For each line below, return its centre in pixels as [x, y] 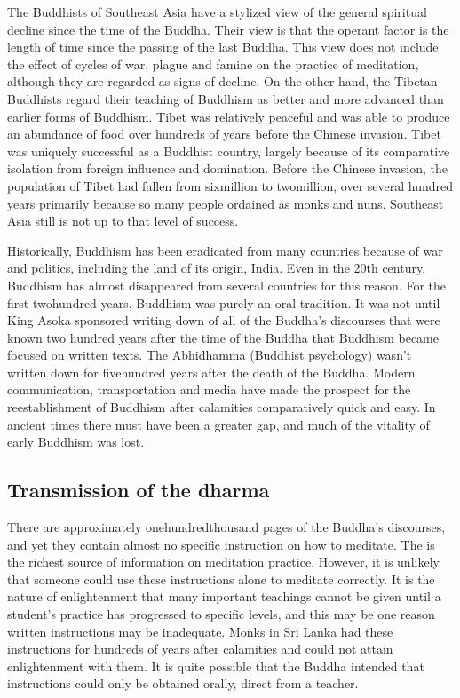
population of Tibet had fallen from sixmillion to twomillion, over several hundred [230, 185]
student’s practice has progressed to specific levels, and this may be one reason [221, 614]
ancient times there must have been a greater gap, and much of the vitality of [218, 424]
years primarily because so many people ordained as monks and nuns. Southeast [226, 203]
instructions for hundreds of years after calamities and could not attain [200, 649]
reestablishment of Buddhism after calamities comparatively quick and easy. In [222, 407]
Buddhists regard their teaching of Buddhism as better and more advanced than [226, 98]
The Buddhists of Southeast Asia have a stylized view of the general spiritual [217, 12]
